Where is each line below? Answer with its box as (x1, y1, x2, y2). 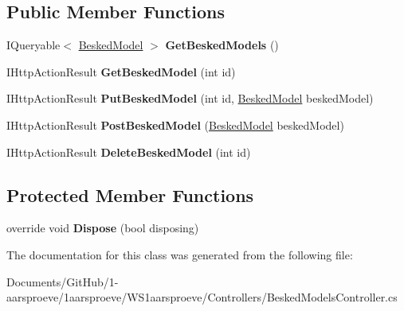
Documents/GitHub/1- (6, 273, 119, 290)
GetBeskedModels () (165, 37, 279, 53)
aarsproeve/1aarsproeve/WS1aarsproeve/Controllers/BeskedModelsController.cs (6, 289, 398, 305)
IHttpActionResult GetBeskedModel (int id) (6, 63, 236, 80)
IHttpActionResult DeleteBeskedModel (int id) (6, 143, 251, 160)
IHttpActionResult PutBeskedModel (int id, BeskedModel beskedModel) (6, 90, 374, 107)
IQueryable (6, 37, 61, 53)
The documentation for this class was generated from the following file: (6, 246, 353, 262)
